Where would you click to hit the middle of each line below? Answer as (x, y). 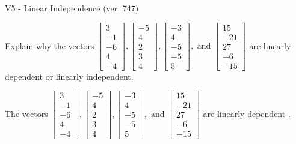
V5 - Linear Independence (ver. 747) (72, 8)
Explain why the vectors (50, 45)
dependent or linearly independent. (69, 76)
